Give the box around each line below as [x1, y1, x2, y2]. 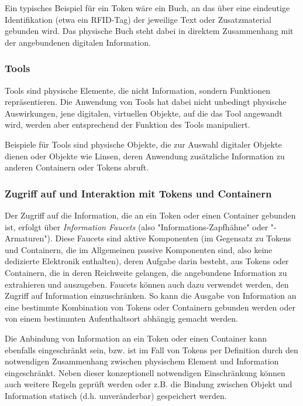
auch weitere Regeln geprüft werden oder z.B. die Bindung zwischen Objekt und [5, 378, 292, 390]
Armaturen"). [5, 232, 53, 244]
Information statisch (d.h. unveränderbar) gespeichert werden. [5, 389, 227, 401]
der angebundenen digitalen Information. [5, 36, 151, 48]
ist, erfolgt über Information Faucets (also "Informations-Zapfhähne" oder [5, 220, 268, 233]
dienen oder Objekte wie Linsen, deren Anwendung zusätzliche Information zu [5, 149, 285, 162]
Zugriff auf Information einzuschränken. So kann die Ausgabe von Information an [5, 289, 297, 302]
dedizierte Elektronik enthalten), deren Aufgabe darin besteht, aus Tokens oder [5, 255, 289, 267]
